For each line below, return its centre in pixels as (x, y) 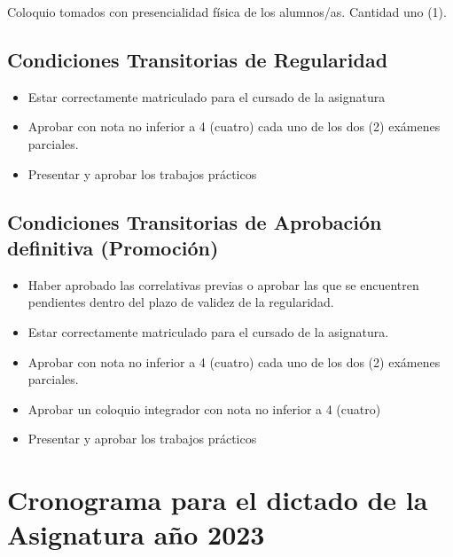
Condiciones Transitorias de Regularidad (198, 59)
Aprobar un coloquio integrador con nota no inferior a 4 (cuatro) (204, 408)
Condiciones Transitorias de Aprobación (195, 221)
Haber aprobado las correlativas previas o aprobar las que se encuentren (223, 284)
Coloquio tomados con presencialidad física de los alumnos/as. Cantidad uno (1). (227, 12)
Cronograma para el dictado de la (218, 500)
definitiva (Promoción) (113, 247)
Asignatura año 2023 (136, 534)
